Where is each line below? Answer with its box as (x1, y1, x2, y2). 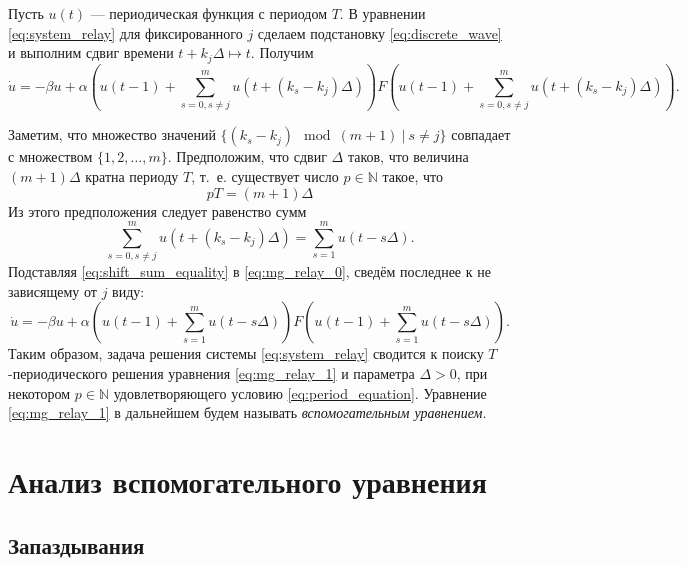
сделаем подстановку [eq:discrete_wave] (257, 22, 502, 43)
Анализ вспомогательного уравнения (8, 461, 487, 502)
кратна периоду (85, 165, 179, 186)
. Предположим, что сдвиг (167, 146, 327, 167)
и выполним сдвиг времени (8, 42, 174, 63)
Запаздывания (8, 529, 145, 560)
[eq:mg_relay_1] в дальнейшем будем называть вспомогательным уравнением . (8, 402, 487, 423)
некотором (8, 382, 71, 403)
